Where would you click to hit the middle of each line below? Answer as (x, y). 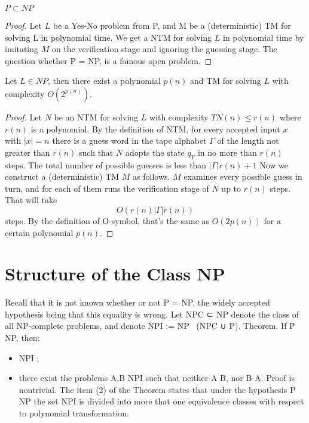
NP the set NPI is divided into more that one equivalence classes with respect (161, 401)
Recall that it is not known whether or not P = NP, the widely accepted (137, 302)
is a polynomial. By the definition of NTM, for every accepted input (155, 129)
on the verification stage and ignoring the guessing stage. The (164, 49)
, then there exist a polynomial (104, 81)
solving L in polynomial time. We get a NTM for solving (108, 37)
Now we (274, 164)
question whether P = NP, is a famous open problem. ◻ (108, 60)
